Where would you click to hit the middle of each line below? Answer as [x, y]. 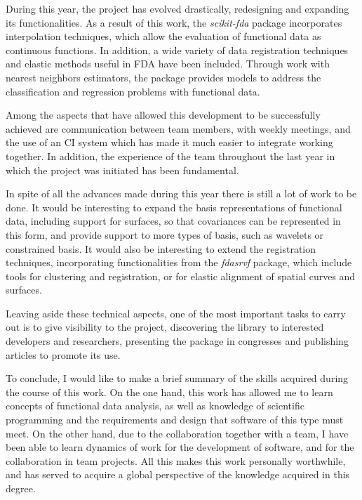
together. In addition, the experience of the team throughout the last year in [170, 156]
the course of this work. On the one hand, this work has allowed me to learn [169, 392]
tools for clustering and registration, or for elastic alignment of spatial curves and [181, 276]
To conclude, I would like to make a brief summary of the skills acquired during [177, 378]
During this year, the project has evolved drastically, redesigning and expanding [177, 8]
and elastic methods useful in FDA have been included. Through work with [168, 64]
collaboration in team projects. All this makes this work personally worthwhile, [176, 460]
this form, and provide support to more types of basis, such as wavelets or [165, 234]
